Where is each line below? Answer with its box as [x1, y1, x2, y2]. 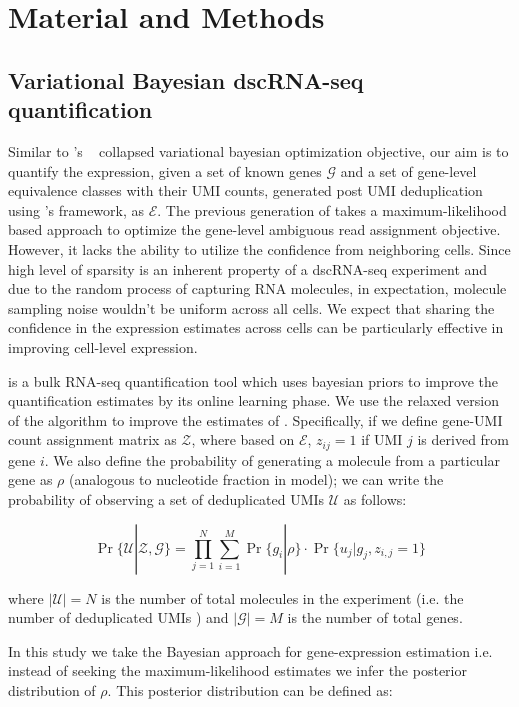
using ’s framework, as [8, 199, 145, 220]
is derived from [417, 429, 510, 450]
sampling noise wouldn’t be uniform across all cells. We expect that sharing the [8, 297, 495, 318]
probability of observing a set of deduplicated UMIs [8, 488, 325, 509]
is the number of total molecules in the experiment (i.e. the [101, 587, 464, 608]
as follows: [343, 488, 407, 509]
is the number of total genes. [287, 607, 463, 628]
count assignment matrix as [8, 429, 177, 450]
